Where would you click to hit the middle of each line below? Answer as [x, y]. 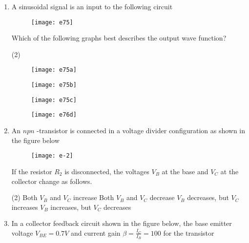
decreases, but [208, 197]
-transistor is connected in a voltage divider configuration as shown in [141, 131]
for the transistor [189, 233]
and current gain [96, 233]
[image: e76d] [54, 115]
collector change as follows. [52, 181]
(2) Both [24, 197]
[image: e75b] [54, 85]
